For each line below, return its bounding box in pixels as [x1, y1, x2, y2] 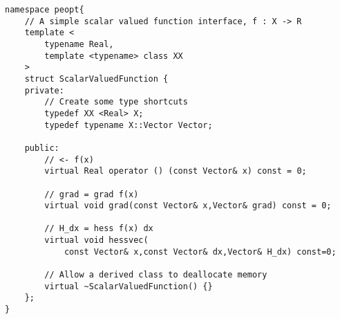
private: [24, 85, 64, 95]
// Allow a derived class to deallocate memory [44, 270, 267, 280]
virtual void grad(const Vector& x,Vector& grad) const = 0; [44, 201, 332, 211]
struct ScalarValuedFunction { [24, 73, 169, 84]
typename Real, [44, 39, 114, 49]
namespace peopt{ [5, 5, 84, 15]
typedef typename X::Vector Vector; [44, 120, 213, 130]
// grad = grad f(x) [44, 189, 139, 199]
